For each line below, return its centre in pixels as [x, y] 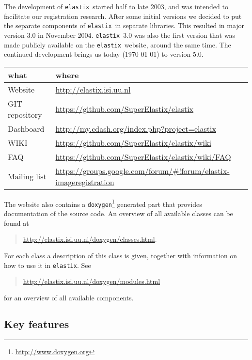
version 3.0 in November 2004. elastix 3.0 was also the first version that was [119, 35]
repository [25, 114]
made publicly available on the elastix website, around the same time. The [118, 44]
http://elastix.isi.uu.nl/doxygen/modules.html [92, 281]
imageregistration [85, 182]
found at [16, 223]
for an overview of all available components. [69, 297]
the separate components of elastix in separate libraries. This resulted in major [124, 25]
